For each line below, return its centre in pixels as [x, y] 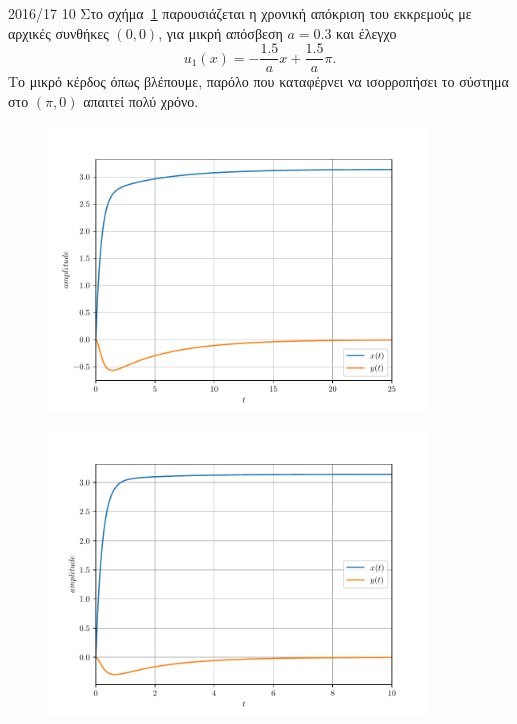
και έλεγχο [366, 32]
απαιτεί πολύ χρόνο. [141, 100]
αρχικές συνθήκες [58, 32]
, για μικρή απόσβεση [220, 32]
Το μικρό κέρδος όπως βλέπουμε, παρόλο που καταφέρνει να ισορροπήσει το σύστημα [258, 81]
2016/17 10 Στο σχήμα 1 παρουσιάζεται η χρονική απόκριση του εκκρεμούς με [240, 13]
